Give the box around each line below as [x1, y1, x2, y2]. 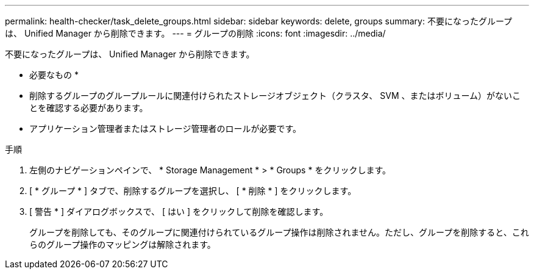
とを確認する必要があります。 [29, 103, 148, 113]
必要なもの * [29, 70, 79, 80]
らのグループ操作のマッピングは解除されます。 [29, 239, 216, 250]
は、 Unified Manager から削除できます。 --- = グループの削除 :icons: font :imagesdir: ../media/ [5, 28, 386, 38]
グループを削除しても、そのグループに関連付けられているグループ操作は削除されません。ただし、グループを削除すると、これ [29, 227, 529, 237]
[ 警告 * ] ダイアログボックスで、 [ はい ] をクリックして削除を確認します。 [29, 206, 329, 217]
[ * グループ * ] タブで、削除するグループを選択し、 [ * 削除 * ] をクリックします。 [29, 186, 357, 196]
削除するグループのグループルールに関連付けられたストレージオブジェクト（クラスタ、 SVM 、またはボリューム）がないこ [29, 90, 521, 101]
